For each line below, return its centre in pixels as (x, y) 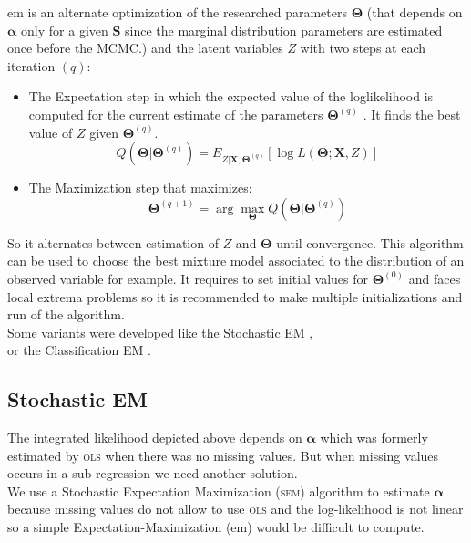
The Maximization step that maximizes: (140, 188)
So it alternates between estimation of (113, 242)
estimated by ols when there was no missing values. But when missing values (223, 455)
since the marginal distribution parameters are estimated (284, 30)
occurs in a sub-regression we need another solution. (153, 473)
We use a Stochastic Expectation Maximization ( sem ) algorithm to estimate (219, 491)
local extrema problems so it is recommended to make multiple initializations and (235, 296)
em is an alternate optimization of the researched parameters (177, 12)
